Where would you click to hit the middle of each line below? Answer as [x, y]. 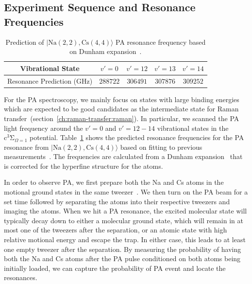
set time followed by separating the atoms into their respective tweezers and [117, 201]
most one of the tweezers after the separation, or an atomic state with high [116, 230]
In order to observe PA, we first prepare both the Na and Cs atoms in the [114, 182]
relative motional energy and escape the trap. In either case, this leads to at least [125, 240]
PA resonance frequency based [161, 42]
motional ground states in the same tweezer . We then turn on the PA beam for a [126, 192]
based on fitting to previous [161, 147]
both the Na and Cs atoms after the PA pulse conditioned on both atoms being [122, 258]
